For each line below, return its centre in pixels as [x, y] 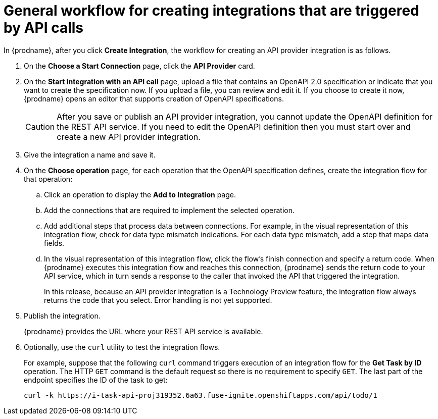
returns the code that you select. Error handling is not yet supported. [158, 300]
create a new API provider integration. [129, 137]
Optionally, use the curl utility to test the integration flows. [122, 347]
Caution [40, 126]
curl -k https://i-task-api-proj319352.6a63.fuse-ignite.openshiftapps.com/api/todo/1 [201, 395]
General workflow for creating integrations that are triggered [211, 11]
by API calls [44, 28]
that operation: [48, 179]
